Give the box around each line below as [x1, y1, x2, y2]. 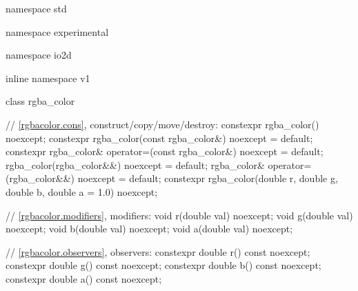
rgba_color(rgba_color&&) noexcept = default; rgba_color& [6, 157, 265, 172]
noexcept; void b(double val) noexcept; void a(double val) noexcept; [6, 221, 293, 236]
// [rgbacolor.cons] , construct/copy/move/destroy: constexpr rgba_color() [6, 117, 319, 131]
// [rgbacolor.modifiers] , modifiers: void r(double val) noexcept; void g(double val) [6, 208, 353, 222]
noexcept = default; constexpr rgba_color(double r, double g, [77, 171, 338, 185]
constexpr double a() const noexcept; [6, 271, 162, 285]
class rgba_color [6, 94, 75, 108]
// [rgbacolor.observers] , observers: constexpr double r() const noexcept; [6, 244, 310, 259]
